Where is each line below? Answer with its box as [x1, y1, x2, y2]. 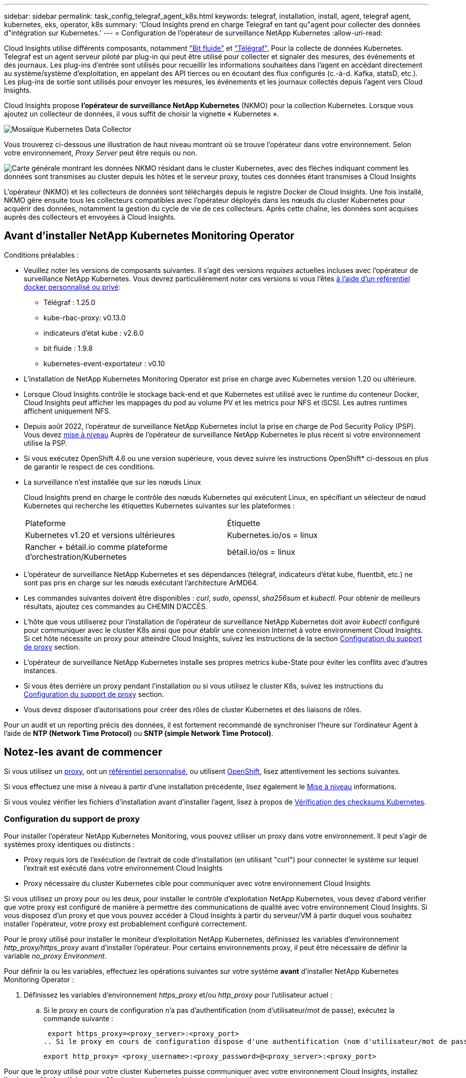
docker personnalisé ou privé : [24, 282, 120, 291]
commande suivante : [43, 1014, 114, 1023]
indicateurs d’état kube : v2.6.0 [43, 328, 144, 337]
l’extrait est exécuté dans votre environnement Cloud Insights [24, 864, 223, 873]
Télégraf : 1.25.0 [43, 298, 96, 307]
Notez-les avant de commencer [4, 746, 162, 759]
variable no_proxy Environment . [4, 952, 107, 961]
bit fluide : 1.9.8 [43, 344, 93, 352]
